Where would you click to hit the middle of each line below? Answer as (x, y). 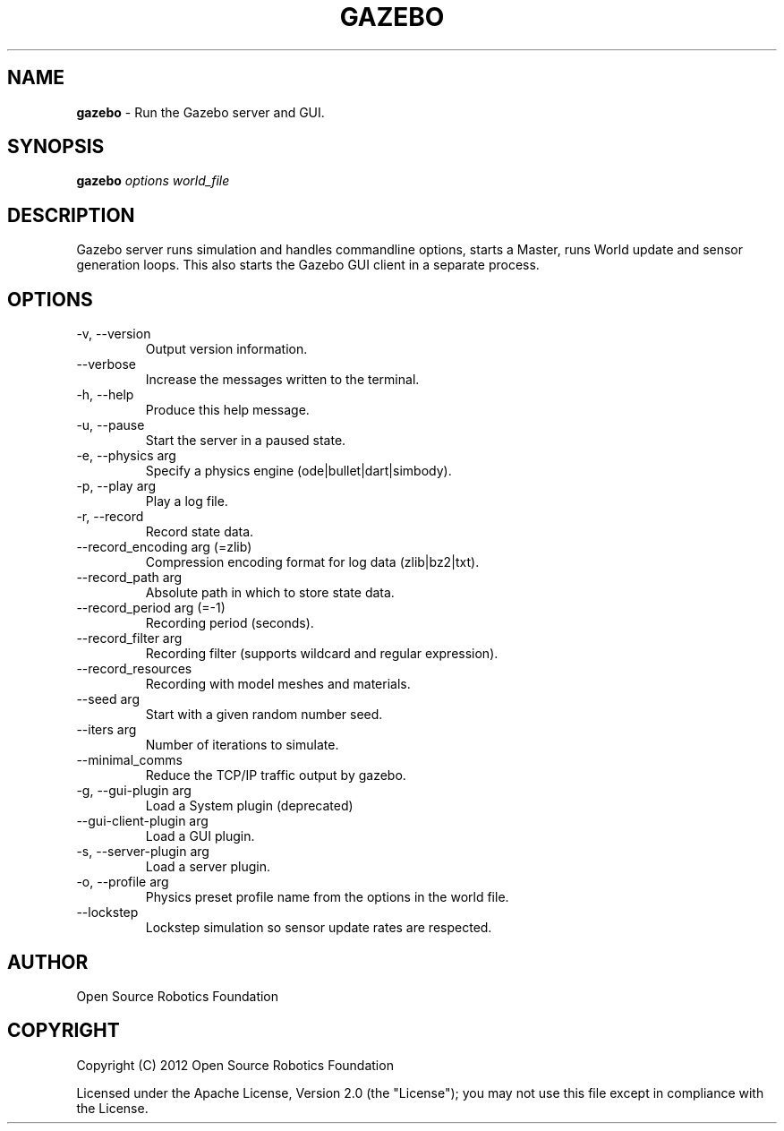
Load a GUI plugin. (200, 836)
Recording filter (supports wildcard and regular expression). (322, 654)
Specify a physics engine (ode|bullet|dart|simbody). (298, 471)
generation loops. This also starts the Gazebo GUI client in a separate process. (308, 265)
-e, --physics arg (126, 456)
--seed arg (108, 699)
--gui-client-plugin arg (142, 821)
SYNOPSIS (56, 147)
